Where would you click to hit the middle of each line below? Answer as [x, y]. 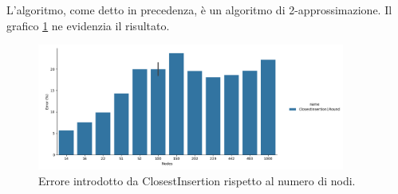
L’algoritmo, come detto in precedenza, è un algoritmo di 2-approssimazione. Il [199, 10]
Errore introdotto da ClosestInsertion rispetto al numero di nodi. [197, 181]
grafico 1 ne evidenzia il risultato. [88, 25]
